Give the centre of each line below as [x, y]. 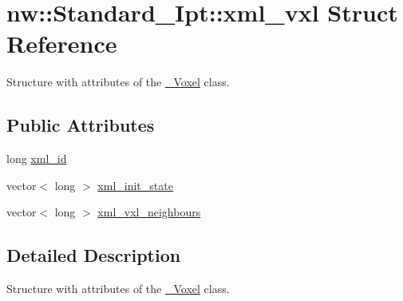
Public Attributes [81, 125]
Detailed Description [94, 255]
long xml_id [37, 158]
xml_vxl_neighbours [149, 212]
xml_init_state [135, 185]
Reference [62, 44]
